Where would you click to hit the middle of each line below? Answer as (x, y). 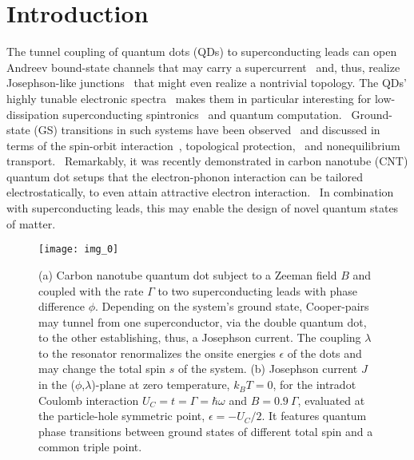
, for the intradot (314, 385)
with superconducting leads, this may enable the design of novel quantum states (203, 208)
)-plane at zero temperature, (161, 385)
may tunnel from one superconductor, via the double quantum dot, (203, 321)
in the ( (57, 385)
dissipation (33, 114)
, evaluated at (331, 400)
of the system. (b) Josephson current (268, 369)
